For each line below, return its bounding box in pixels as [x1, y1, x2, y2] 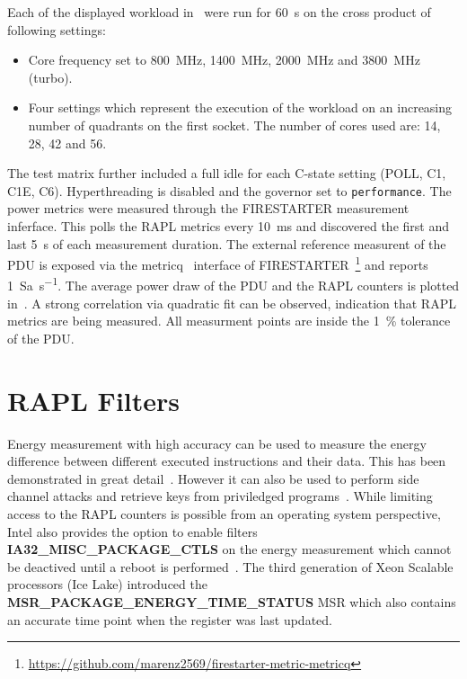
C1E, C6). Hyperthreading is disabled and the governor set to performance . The [7, 181, 452, 200]
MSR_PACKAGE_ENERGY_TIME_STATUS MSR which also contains [7, 592, 456, 611]
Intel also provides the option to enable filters [7, 522, 258, 541]
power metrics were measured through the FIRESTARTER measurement [7, 199, 410, 218]
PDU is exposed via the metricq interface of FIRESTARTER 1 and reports [7, 253, 428, 273]
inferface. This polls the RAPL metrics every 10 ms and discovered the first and [7, 217, 449, 235]
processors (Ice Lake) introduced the [7, 575, 207, 594]
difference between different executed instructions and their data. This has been [7, 451, 446, 470]
